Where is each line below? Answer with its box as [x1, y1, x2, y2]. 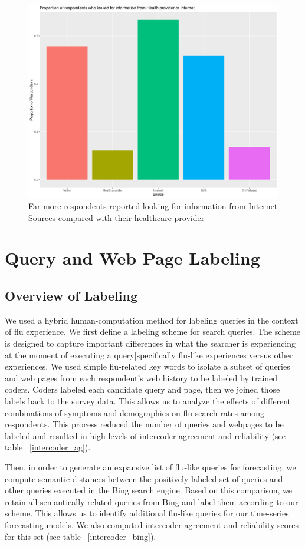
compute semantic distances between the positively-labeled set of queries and [5, 472, 283, 485]
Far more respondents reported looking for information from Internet [28, 200, 278, 212]
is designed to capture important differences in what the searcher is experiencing [5, 337, 296, 350]
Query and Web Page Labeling [5, 246, 260, 270]
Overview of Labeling [5, 286, 138, 305]
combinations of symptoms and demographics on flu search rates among [5, 406, 265, 419]
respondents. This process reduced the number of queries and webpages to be [5, 418, 284, 430]
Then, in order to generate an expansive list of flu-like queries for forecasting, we [5, 461, 296, 473]
